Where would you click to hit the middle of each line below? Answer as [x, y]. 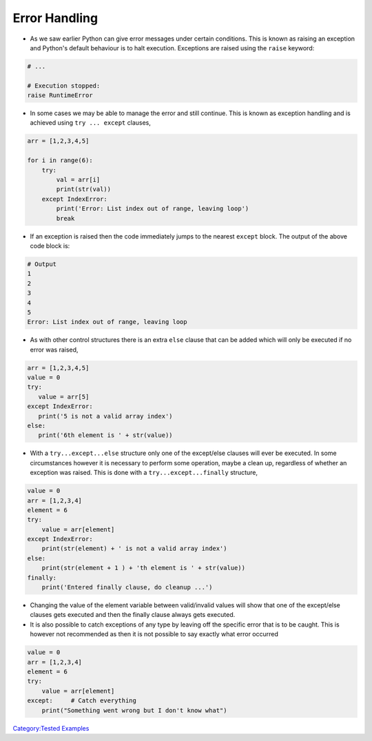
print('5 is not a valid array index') [105, 416]
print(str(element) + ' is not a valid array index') [134, 549]
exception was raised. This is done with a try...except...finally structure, [144, 473]
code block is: [50, 245]
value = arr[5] [64, 397]
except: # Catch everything [82, 701]
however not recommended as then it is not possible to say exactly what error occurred [154, 634]
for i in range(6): [60, 161]
